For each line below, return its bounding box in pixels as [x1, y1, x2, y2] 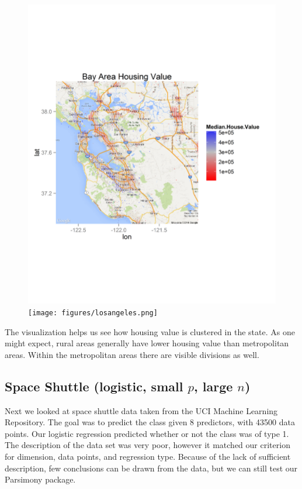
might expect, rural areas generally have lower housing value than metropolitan [5, 337, 289, 349]
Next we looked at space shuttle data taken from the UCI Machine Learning [5, 404, 278, 416]
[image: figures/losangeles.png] [28, 308, 158, 317]
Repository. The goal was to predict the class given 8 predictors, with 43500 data [5, 416, 295, 428]
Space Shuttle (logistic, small [5, 377, 183, 395]
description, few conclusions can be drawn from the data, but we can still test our [5, 462, 298, 474]
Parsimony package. [5, 473, 76, 485]
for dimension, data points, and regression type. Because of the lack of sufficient [5, 450, 291, 462]
